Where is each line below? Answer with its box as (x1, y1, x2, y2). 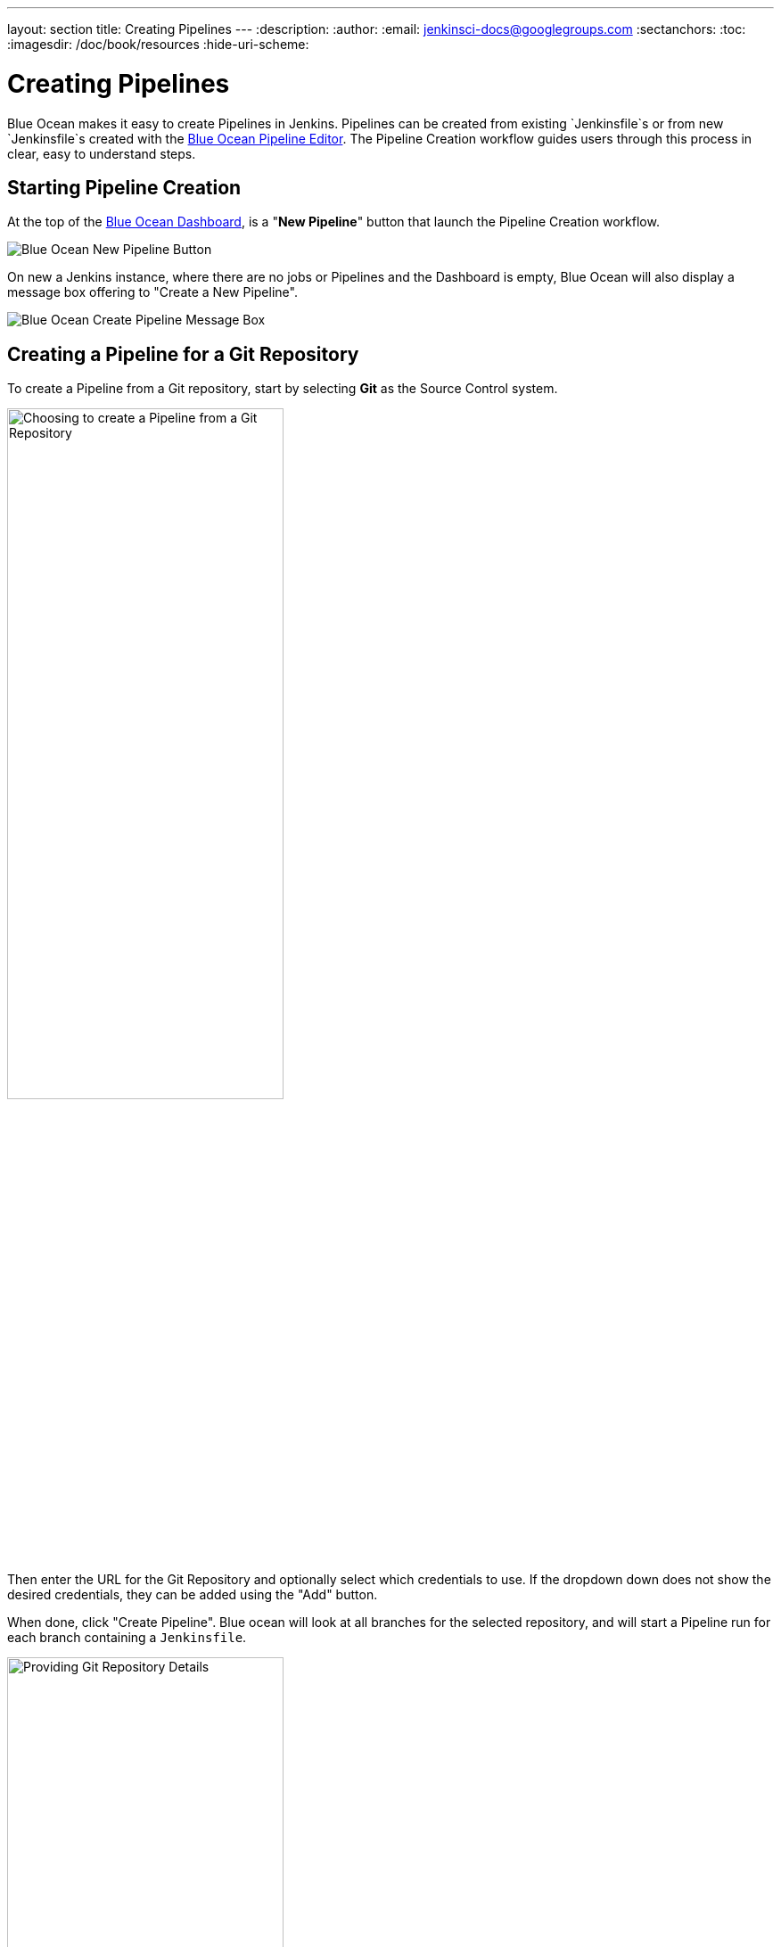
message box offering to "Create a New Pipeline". (7, 284, 298, 300)
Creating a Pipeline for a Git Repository (7, 342, 359, 366)
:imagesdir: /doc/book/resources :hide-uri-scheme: (7, 37, 309, 52)
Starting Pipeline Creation (7, 176, 242, 199)
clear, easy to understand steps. (7, 145, 196, 161)
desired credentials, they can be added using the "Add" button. (7, 1587, 378, 1603)
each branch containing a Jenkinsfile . (7, 1630, 247, 1646)
